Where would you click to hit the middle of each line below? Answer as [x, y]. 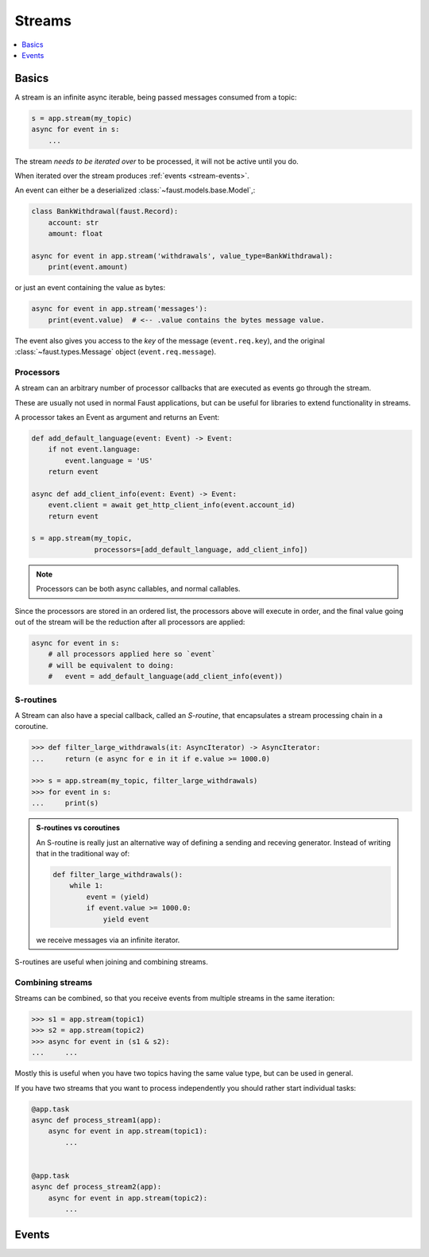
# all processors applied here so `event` [132, 654]
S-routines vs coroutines [78, 828]
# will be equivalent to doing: [111, 665]
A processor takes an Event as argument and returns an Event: [117, 417]
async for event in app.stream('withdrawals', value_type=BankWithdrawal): [182, 256]
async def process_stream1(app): [97, 1120]
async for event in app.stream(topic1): [128, 1131]
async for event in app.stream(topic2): [128, 1198]
